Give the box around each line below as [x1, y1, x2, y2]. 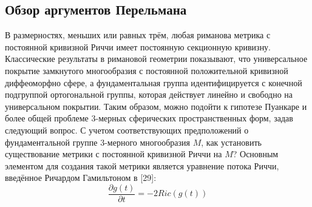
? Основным [232, 148, 279, 160]
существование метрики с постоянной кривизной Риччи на [5, 148, 222, 160]
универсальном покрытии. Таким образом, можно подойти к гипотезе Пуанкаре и [5, 100, 307, 112]
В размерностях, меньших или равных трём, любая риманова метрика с [5, 29, 271, 41]
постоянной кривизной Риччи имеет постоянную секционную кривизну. [5, 40, 271, 53]
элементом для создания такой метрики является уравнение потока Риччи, [5, 159, 279, 172]
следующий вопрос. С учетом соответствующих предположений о [5, 123, 249, 136]
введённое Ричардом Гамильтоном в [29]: [5, 171, 157, 184]
